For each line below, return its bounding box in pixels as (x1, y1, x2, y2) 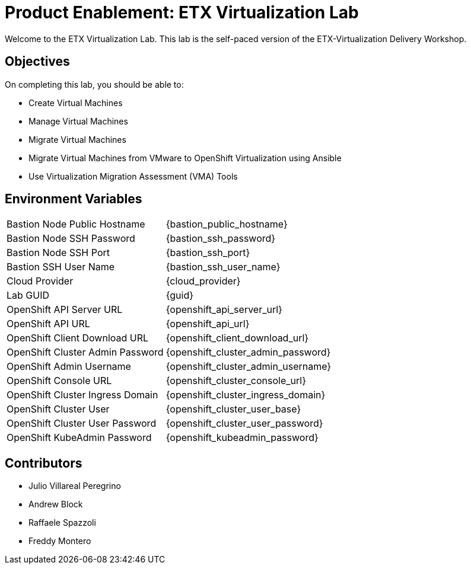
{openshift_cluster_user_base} (166, 403, 301, 415)
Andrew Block (28, 499, 83, 510)
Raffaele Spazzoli (28, 517, 96, 528)
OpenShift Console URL (7, 375, 112, 387)
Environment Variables (5, 191, 142, 207)
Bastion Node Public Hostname (7, 218, 145, 231)
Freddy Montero (28, 536, 91, 546)
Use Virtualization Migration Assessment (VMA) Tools (28, 171, 238, 181)
